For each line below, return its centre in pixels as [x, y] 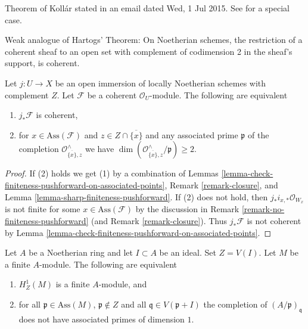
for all [30, 304]
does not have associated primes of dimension [102, 319]
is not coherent [274, 220]
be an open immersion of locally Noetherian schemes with [161, 83]
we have [99, 149]
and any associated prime [192, 134]
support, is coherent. [42, 63]
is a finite [73, 284]
